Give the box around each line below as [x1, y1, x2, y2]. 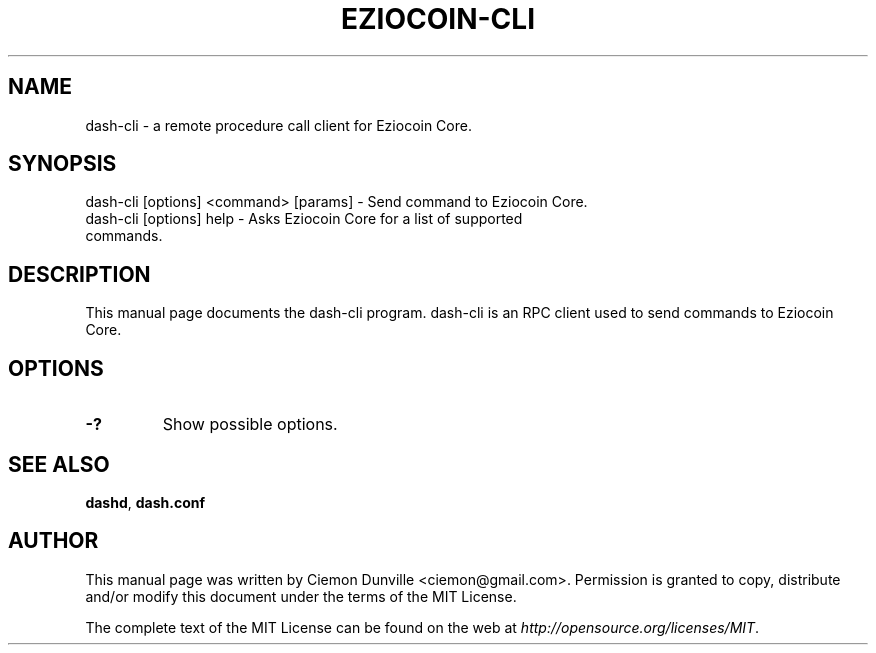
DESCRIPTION [8, 261, 151, 287]
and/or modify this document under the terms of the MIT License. [85, 587, 517, 605]
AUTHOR [8, 528, 99, 554]
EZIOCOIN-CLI [340, 2, 536, 36]
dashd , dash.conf [85, 493, 206, 511]
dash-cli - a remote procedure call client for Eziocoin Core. [85, 116, 472, 134]
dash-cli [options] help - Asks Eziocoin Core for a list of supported [85, 210, 523, 228]
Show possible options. [162, 414, 338, 435]
